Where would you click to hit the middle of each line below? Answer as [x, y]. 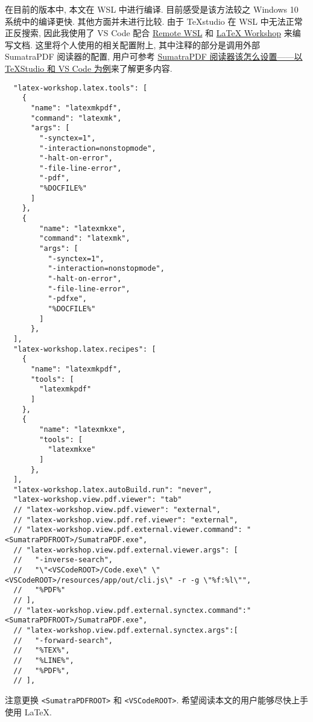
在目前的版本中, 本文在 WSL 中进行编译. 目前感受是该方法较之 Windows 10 [152, 9]
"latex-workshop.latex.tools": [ [81, 88]
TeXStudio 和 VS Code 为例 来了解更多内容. [89, 68]
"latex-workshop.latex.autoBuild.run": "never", [113, 489]
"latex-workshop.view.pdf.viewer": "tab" [98, 500]
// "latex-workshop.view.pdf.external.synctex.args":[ [126, 630]
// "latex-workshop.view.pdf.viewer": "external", [117, 510]
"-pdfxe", [68, 299]
